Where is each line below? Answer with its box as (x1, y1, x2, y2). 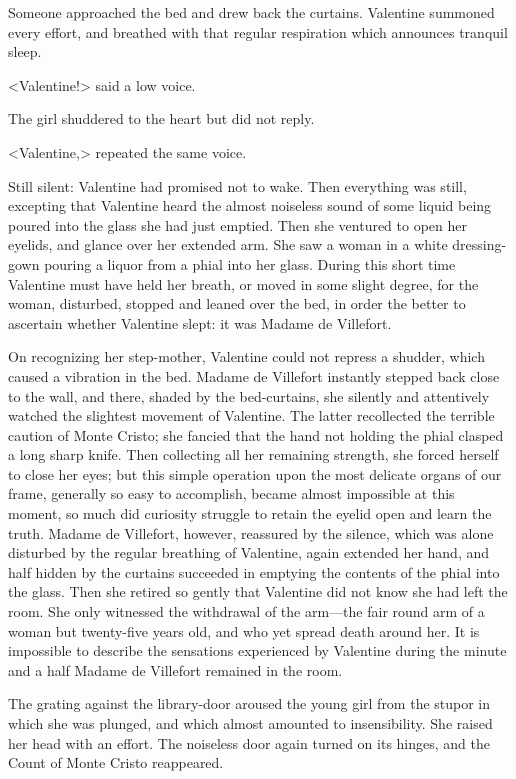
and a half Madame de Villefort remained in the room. (8, 659, 343, 680)
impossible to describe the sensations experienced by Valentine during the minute (8, 640, 507, 661)
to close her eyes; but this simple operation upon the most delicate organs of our (8, 463, 502, 484)
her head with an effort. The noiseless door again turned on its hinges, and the (8, 732, 490, 753)
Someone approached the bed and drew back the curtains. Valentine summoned (8, 2, 495, 22)
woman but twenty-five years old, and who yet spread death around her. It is (8, 620, 480, 641)
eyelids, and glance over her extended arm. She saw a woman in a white (8, 234, 448, 255)
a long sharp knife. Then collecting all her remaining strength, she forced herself (8, 444, 499, 465)
